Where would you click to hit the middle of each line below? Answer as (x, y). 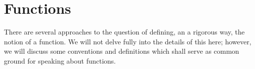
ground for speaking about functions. (60, 60)
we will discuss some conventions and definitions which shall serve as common (122, 51)
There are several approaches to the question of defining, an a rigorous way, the (125, 32)
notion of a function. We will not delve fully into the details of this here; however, (128, 41)
